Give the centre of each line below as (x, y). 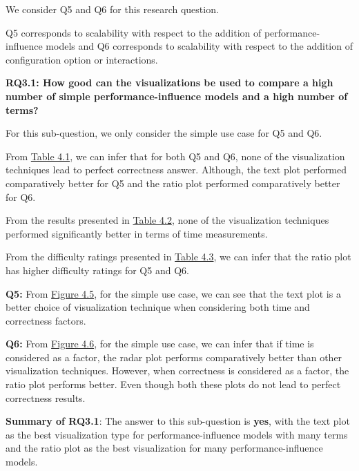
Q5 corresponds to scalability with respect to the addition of (134, 32)
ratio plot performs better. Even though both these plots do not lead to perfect (173, 384)
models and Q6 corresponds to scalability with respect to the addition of (199, 46)
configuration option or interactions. (82, 59)
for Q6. (21, 196)
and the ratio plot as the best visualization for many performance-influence (164, 448)
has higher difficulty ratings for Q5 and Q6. (97, 270)
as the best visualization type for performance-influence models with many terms (177, 434)
